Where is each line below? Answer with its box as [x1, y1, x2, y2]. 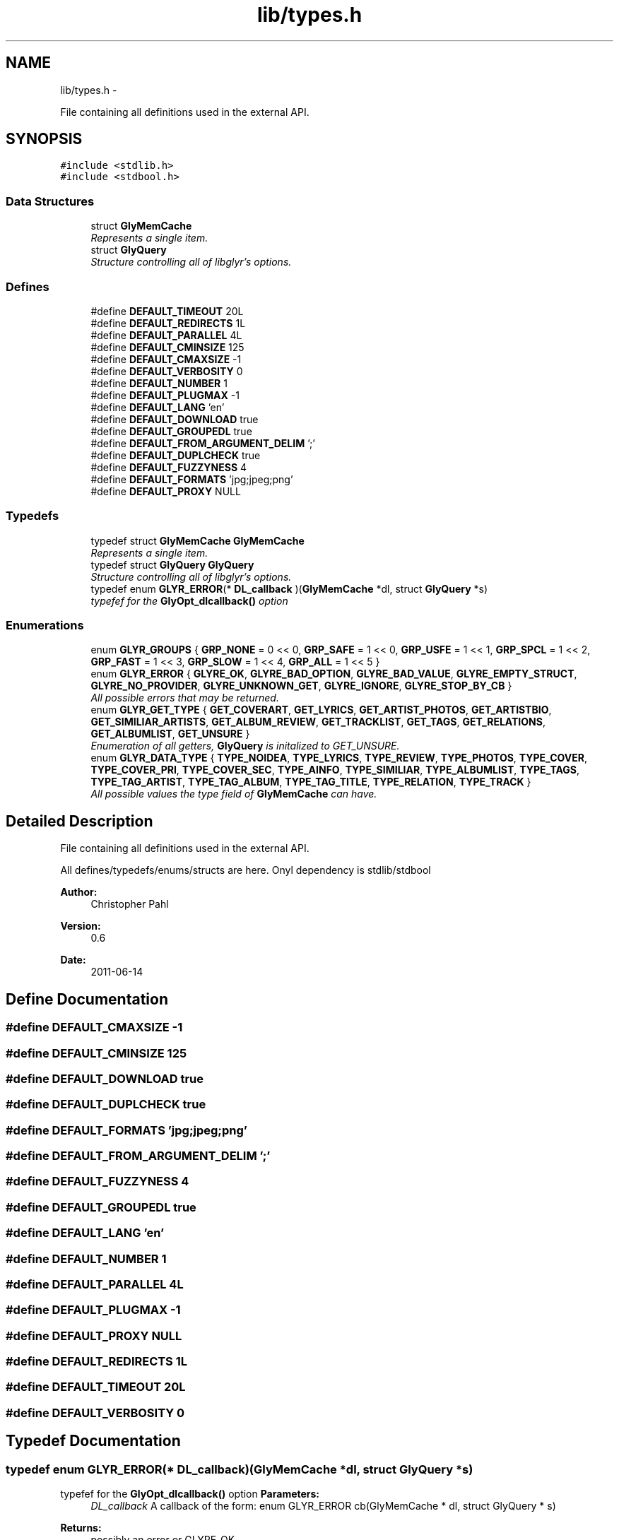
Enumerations [6, 618, 84, 633]
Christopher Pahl [90, 898, 169, 911]
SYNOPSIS [6, 130, 83, 148]
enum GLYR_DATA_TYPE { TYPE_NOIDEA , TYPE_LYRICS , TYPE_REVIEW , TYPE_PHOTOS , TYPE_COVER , [90, 752, 588, 764]
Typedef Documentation [6, 1432, 181, 1450]
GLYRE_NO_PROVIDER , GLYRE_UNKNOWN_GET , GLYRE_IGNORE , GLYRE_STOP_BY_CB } [90, 680, 512, 692]
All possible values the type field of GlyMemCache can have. [90, 788, 377, 800]
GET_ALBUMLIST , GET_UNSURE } [90, 728, 250, 740]
